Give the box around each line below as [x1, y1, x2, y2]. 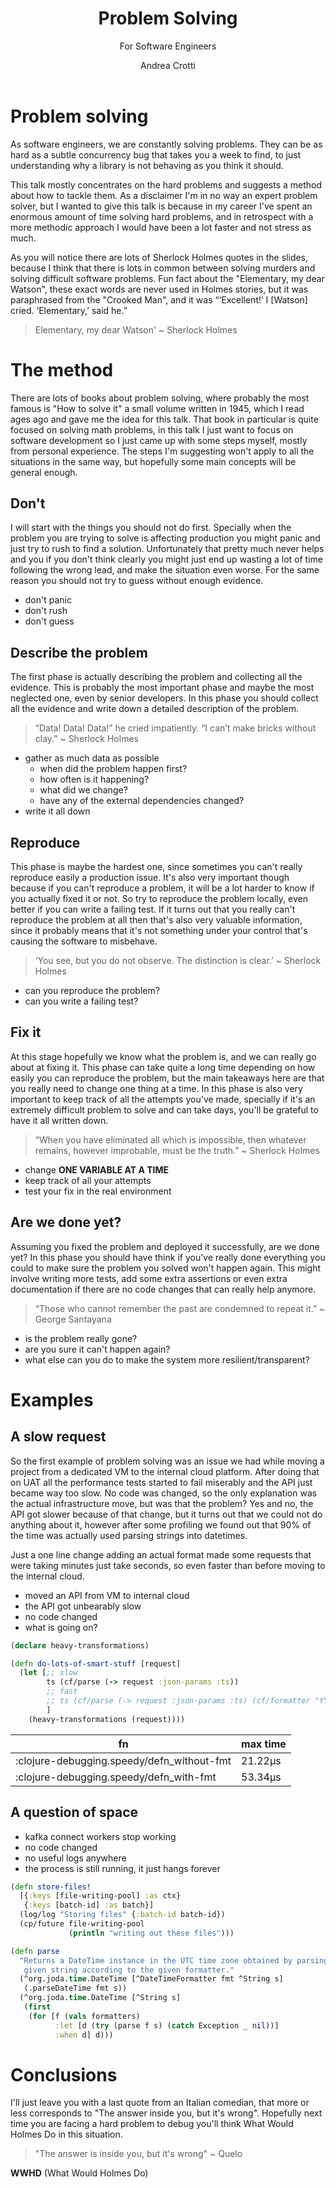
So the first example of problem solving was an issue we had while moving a [10, 1455, 325, 1467]
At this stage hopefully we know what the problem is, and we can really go [10, 1050, 317, 1062]
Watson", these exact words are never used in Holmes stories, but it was [10, 283, 309, 295]
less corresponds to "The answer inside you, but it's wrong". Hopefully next [10, 2107, 323, 2119]
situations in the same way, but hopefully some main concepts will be [10, 455, 297, 467]
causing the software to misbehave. [10, 935, 158, 947]
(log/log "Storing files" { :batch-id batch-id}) [19, 1910, 226, 1920]
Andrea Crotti [140, 59, 196, 71]
